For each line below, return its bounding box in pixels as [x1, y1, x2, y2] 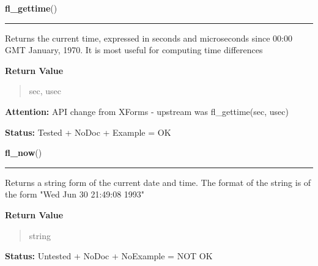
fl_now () [5, 146, 42, 159]
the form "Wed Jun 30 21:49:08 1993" [5, 188, 145, 201]
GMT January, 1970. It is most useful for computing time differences [5, 43, 263, 56]
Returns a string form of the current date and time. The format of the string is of [5, 175, 311, 188]
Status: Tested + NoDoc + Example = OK [5, 125, 171, 138]
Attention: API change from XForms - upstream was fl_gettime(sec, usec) [5, 105, 289, 117]
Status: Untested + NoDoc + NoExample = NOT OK [5, 249, 213, 262]
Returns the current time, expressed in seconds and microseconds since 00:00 [5, 31, 292, 44]
